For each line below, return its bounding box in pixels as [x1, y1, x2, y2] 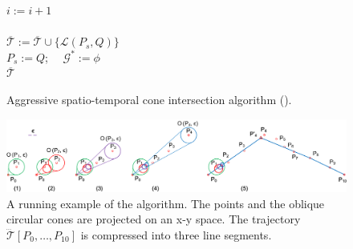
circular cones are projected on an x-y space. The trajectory [6, 211, 301, 227]
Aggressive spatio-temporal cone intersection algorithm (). [6, 90, 292, 107]
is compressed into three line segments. [80, 226, 272, 243]
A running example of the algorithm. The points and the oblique [6, 195, 325, 211]
